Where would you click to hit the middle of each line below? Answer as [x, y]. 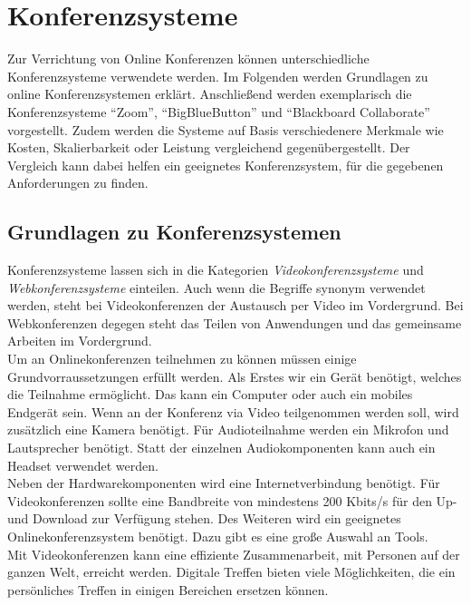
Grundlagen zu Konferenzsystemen [174, 232]
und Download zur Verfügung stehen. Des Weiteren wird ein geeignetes [204, 518]
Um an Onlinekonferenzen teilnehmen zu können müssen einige [182, 359]
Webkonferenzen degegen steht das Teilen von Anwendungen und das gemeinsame [235, 322]
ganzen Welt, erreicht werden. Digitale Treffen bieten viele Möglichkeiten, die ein [231, 572]
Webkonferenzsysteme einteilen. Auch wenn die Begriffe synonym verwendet [216, 287]
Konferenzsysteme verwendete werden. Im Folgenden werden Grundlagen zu [218, 76]
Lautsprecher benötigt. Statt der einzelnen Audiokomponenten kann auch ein [221, 448]
